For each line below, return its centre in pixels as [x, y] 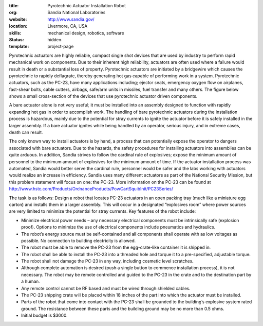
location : [18, 26]
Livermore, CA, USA [67, 26]
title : [14, 6]
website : [18, 19]
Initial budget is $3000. [44, 315]
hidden [55, 39]
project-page [61, 47]
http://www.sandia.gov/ [71, 19]
